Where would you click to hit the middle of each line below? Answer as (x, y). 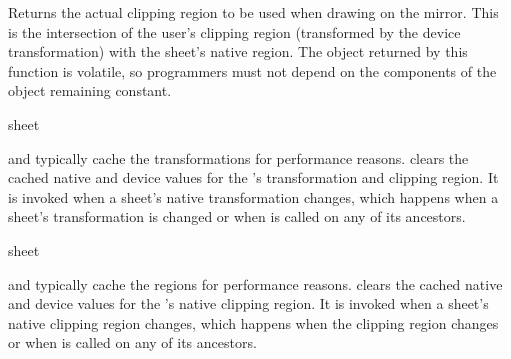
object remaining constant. (90, 90)
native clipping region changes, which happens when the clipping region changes (253, 322)
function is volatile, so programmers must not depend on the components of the (252, 70)
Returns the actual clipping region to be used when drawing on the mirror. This (253, 12)
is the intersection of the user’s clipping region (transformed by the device (234, 31)
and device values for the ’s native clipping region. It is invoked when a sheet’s (248, 303)
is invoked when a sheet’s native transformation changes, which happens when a (253, 196)
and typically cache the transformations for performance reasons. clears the (238, 157)
